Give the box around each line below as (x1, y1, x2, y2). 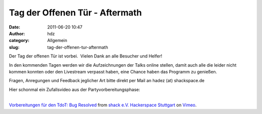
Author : (9, 30, 25, 36)
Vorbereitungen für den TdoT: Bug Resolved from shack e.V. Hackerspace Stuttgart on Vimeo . (9, 102, 197, 108)
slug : (9, 44, 19, 50)
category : (9, 38, 30, 43)
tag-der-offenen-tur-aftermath (47, 44, 109, 50)
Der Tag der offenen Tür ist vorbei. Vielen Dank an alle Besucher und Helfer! (9, 53, 163, 59)
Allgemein (47, 38, 67, 43)
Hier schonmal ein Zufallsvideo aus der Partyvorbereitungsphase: (9, 86, 140, 92)
